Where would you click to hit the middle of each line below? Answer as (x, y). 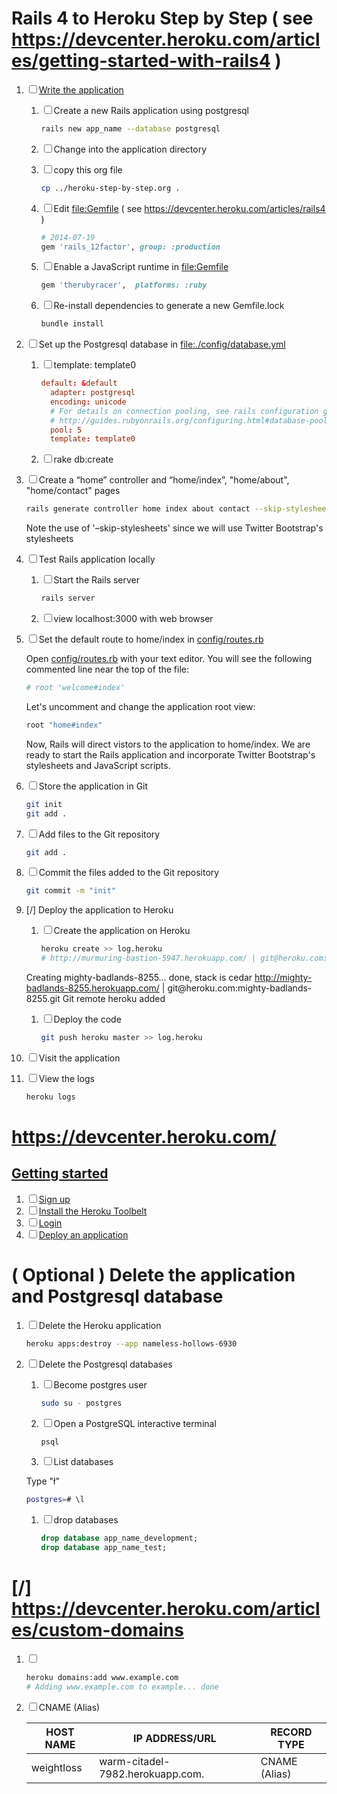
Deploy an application (83, 1234)
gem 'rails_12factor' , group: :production (130, 247)
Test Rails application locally (97, 559)
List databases (83, 1462)
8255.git (43, 999)
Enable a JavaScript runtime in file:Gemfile (141, 267)
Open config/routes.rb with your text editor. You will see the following (169, 659)
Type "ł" (42, 1481)
